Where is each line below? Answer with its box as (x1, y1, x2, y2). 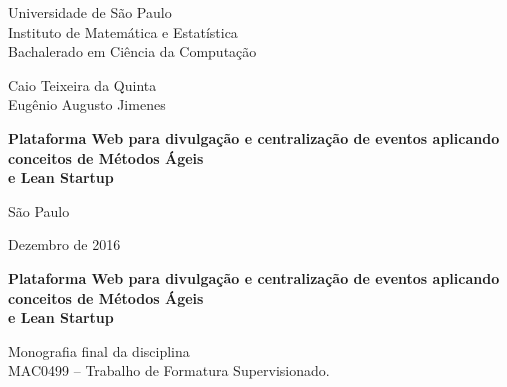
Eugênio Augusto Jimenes (8, 94, 166, 115)
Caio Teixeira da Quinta (8, 74, 157, 95)
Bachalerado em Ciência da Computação (8, 41, 257, 62)
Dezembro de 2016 (8, 234, 121, 255)
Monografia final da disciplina (8, 340, 190, 361)
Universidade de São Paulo (8, 2, 172, 22)
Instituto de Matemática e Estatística (8, 21, 238, 42)
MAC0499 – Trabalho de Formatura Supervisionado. (8, 360, 330, 381)
